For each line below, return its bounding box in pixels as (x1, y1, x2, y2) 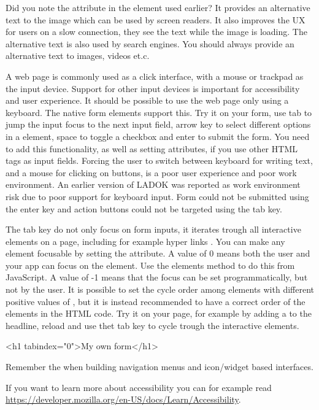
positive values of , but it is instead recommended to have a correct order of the (6, 295, 306, 307)
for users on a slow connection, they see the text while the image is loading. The (6, 25, 307, 38)
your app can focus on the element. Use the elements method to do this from (6, 258, 295, 271)
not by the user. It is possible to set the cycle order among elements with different (6, 283, 314, 296)
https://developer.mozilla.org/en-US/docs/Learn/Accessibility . (6, 393, 241, 406)
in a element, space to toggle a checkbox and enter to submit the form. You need (6, 130, 310, 142)
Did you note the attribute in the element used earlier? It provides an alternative (6, 1, 310, 14)
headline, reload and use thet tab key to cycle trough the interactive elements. (6, 319, 299, 331)
